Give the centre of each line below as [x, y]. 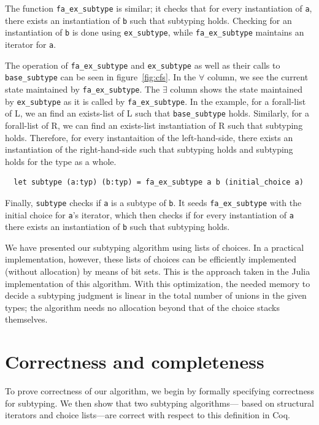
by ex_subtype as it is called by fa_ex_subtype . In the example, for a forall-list [156, 101]
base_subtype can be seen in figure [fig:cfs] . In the [101, 77]
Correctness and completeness [135, 362]
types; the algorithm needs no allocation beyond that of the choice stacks [142, 307]
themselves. [26, 319]
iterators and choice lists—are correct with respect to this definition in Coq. [148, 415]
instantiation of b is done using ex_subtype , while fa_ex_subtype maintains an [155, 32]
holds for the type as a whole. [61, 161]
